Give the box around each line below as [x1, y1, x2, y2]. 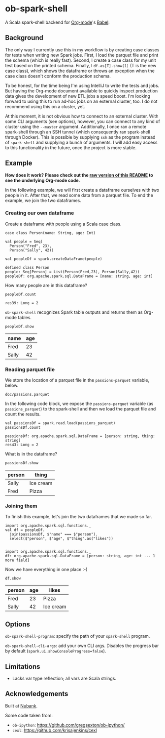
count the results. [5, 411, 41, 417]
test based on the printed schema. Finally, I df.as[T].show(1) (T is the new [5, 62, 157, 68]
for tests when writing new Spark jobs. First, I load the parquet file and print [5, 52, 159, 58]
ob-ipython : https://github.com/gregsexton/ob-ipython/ [12, 722, 125, 728]
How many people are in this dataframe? [5, 282, 88, 288]
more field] [5, 558, 30, 563]
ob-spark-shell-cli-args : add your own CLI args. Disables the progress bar [5, 643, 159, 649]
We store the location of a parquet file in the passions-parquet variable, [5, 377, 149, 383]
